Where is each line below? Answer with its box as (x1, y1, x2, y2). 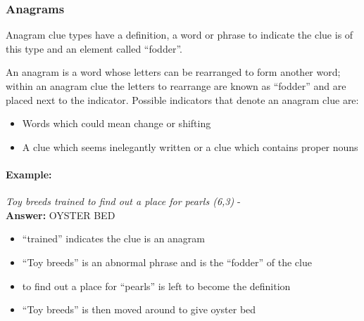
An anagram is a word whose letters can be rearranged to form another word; (6, 65, 341, 79)
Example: (6, 166, 52, 181)
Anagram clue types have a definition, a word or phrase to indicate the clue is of (6, 27, 353, 42)
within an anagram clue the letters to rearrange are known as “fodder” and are (6, 79, 346, 93)
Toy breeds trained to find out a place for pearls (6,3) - (6, 194, 241, 209)
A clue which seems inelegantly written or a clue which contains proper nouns (22, 139, 358, 154)
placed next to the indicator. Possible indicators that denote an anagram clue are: (6, 92, 359, 107)
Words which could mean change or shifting (22, 116, 211, 131)
